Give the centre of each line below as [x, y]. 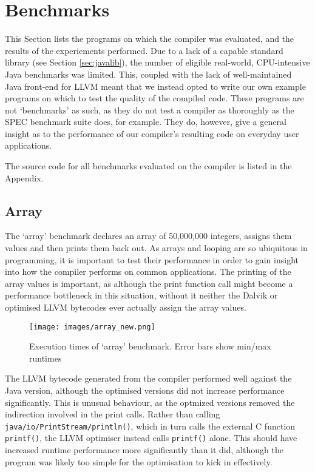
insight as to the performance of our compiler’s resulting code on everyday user [152, 133]
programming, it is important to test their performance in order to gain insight [152, 259]
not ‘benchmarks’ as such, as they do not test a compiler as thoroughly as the [150, 110]
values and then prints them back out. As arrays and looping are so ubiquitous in [156, 248]
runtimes [46, 358]
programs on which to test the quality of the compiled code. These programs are [154, 98]
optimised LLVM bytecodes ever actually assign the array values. [126, 307]
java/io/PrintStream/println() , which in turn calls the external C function [150, 426]
